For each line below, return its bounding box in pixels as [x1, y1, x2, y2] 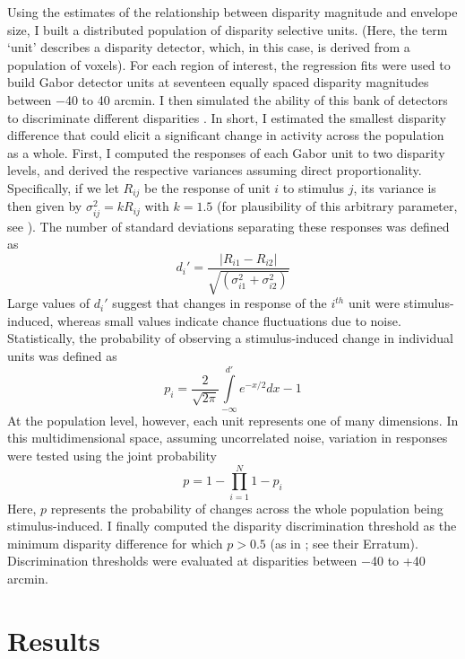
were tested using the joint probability [7, 445, 217, 464]
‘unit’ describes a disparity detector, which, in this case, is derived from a [7, 38, 410, 57]
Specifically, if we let [7, 178, 119, 197]
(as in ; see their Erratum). [270, 533, 418, 552]
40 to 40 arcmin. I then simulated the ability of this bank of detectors [65, 90, 448, 109]
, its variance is [353, 178, 436, 197]
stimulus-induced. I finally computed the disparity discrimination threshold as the [7, 516, 457, 535]
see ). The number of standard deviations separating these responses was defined [7, 216, 450, 235]
